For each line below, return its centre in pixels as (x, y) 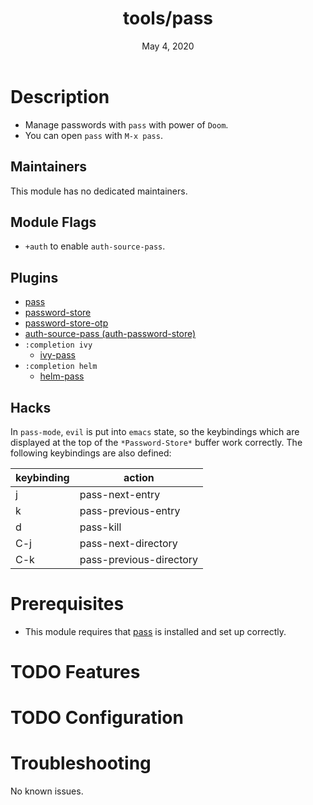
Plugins (34, 277)
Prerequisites (67, 604)
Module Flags (53, 222)
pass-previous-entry (130, 510)
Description (60, 96)
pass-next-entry (120, 494)
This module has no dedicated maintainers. (99, 191)
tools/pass (167, 18)
